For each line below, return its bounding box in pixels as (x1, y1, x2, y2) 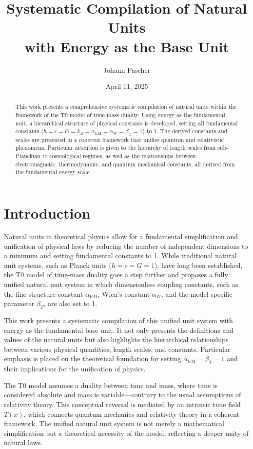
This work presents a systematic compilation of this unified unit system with (4, 315, 233, 325)
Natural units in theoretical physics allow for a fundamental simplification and (4, 231, 238, 242)
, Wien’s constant (97, 288, 150, 299)
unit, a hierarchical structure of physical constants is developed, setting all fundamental (15, 119, 238, 127)
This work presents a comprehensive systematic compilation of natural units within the (15, 102, 237, 111)
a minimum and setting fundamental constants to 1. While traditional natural (4, 250, 237, 261)
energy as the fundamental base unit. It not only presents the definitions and (4, 325, 234, 335)
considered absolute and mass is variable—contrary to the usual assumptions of (4, 389, 241, 400)
